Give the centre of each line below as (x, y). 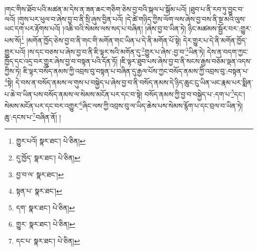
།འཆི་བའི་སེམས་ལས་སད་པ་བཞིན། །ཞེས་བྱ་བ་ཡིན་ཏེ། (124, 28)
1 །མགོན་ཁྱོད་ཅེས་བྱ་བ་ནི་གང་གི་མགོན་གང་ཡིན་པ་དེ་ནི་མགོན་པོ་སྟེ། (101, 39)
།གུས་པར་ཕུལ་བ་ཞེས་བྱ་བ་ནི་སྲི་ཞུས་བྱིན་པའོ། (70, 19)
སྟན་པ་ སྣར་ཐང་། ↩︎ (39, 191)
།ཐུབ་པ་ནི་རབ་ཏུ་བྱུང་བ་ (217, 9)
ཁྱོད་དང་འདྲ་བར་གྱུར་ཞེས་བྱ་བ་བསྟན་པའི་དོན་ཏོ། (61, 61)
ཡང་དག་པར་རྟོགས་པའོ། (33, 28)
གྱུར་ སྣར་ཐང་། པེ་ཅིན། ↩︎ (46, 224)
